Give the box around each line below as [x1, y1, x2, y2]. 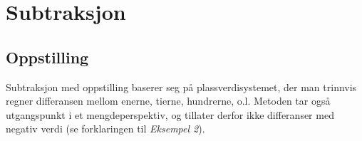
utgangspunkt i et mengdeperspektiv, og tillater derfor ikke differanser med [6, 107, 334, 122]
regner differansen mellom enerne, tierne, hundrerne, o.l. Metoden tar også [6, 93, 331, 108]
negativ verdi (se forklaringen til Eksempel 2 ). [6, 121, 205, 136]
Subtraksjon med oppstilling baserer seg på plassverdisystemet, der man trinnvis [6, 79, 357, 94]
